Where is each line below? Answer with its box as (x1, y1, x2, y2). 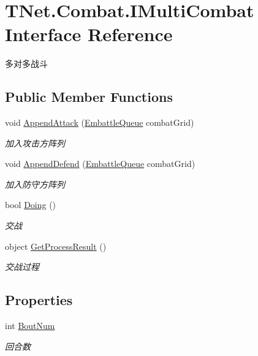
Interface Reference (5, 21, 173, 47)
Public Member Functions (5, 87, 173, 106)
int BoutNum (5, 319, 55, 332)
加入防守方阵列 (5, 177, 65, 190)
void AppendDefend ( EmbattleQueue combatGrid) (5, 157, 195, 170)
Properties (5, 290, 73, 309)
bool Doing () (5, 198, 56, 211)
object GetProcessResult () (5, 239, 107, 252)
